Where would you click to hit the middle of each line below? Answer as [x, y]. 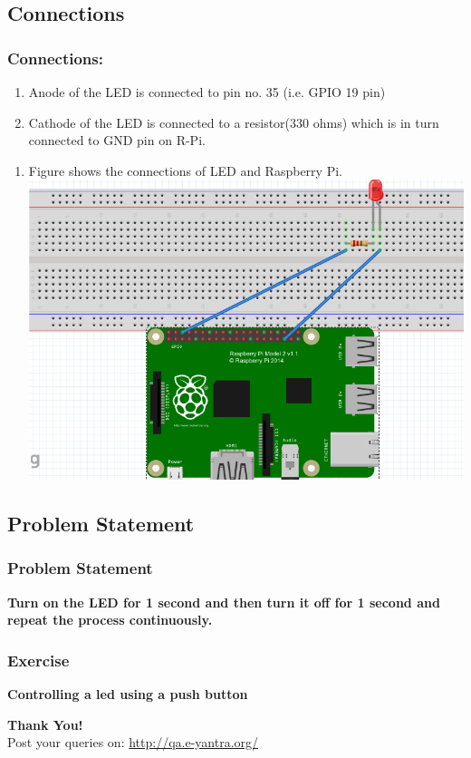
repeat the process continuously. [110, 620]
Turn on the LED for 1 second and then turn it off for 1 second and [224, 602]
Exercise [38, 660]
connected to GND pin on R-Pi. [117, 140]
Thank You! [45, 724]
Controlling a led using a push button [128, 694]
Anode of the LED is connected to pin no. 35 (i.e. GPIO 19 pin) [207, 92]
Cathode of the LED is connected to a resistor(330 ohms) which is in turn [234, 122]
